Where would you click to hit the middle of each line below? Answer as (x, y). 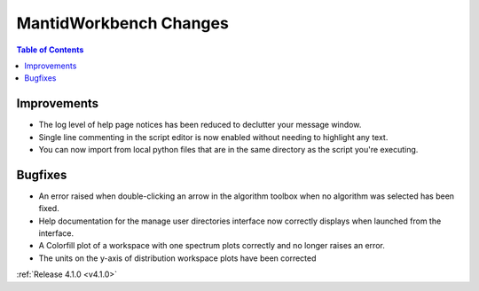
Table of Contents (50, 50)
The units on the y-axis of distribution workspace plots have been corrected (177, 258)
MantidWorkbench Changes (123, 23)
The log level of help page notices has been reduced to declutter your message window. (200, 125)
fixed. (49, 208)
